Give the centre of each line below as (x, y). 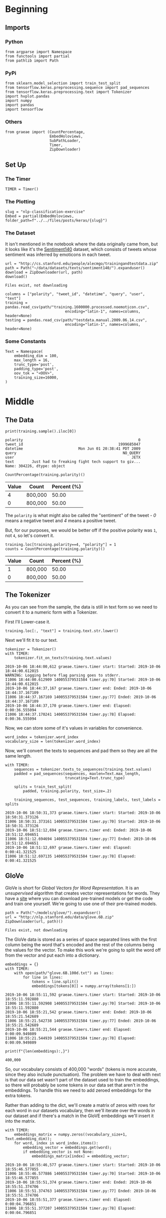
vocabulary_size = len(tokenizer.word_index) (53, 741)
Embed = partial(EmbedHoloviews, (40, 216)
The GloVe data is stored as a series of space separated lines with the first (81, 939)
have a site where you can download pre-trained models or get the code (79, 898)
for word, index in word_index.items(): (56, 1143)
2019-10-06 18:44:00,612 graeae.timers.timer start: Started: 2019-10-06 (83, 667)
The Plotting (20, 202)
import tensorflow (24, 110)
